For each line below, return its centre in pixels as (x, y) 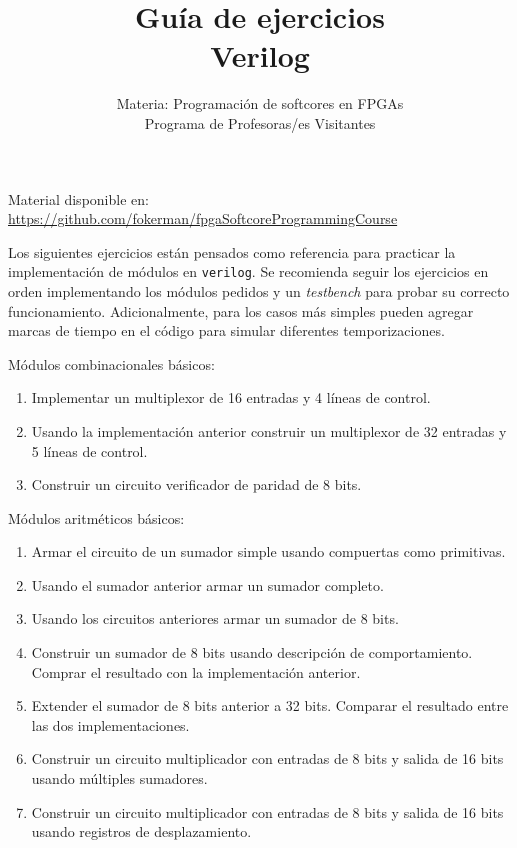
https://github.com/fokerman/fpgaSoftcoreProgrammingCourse (203, 218)
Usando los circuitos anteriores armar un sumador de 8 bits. (215, 618)
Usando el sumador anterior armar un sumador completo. (207, 584)
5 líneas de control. (89, 450)
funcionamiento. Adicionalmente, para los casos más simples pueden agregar (241, 310)
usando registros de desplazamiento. (141, 831)
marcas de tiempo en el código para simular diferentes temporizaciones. (226, 330)
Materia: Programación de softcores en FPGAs (260, 103)
